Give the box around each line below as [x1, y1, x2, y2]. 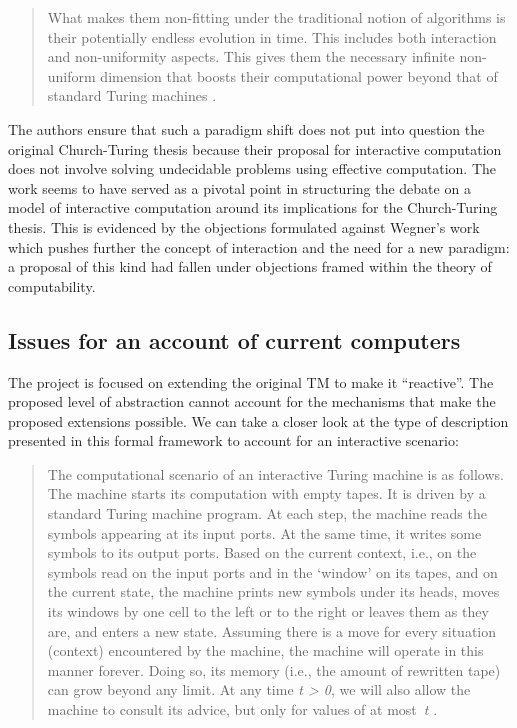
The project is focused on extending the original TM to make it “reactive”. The [8, 371, 494, 392]
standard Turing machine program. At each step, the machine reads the [47, 503, 487, 524]
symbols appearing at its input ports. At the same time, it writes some [47, 522, 482, 543]
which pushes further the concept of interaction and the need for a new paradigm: [8, 236, 510, 257]
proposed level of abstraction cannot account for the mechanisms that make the [8, 391, 496, 412]
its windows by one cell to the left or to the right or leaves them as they [47, 601, 489, 622]
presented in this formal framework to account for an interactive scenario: [8, 430, 459, 451]
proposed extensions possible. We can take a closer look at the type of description [8, 410, 509, 431]
